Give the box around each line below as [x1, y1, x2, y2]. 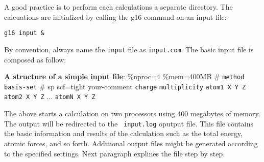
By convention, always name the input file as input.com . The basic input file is [4, 44, 254, 54]
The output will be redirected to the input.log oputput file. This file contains [4, 118, 253, 128]
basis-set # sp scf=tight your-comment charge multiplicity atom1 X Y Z [4, 81, 246, 91]
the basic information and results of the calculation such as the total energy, [4, 128, 243, 139]
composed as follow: [4, 54, 66, 64]
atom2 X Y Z [4, 93, 44, 101]
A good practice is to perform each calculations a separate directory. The [4, 2, 233, 12]
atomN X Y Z [55, 93, 95, 101]
